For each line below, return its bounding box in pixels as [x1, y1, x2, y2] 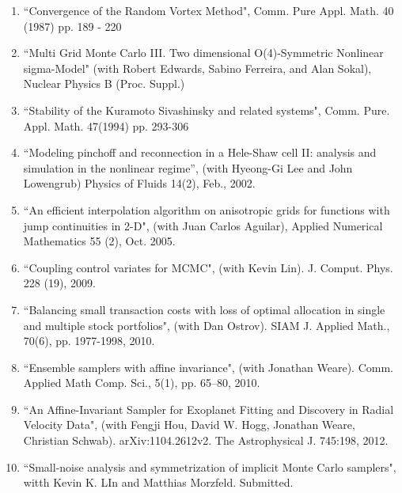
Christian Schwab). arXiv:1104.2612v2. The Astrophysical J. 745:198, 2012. [23, 432, 389, 449]
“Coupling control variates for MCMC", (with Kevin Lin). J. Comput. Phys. [23, 259, 393, 275]
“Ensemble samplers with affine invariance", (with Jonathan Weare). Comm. [23, 358, 393, 375]
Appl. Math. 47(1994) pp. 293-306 [23, 117, 189, 134]
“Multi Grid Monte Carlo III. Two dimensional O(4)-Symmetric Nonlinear [23, 44, 384, 61]
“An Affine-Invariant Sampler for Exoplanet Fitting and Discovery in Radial [23, 400, 394, 417]
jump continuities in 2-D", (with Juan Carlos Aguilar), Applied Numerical [23, 217, 383, 233]
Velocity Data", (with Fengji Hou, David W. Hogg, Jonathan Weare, [23, 416, 355, 433]
